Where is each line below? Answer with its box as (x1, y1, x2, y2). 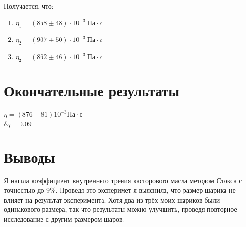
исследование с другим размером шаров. (4, 213, 124, 224)
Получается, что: (4, 1, 54, 11)
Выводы (4, 147, 55, 167)
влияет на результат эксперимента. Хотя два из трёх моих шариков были (4, 194, 220, 205)
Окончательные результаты (4, 81, 179, 101)
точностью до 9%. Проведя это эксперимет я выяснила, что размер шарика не (4, 185, 236, 195)
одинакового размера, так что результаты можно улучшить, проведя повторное (4, 204, 237, 214)
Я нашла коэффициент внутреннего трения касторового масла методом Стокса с (4, 175, 242, 186)
